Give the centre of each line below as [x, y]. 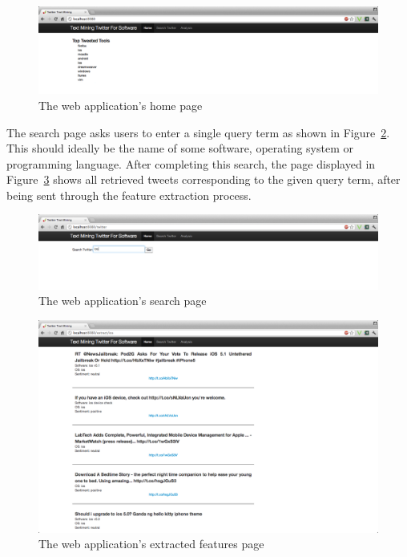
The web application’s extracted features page [151, 544]
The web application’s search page [123, 301]
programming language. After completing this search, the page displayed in [191, 163]
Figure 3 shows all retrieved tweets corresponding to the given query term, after [203, 179]
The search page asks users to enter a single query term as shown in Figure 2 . [198, 132]
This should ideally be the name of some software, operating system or [180, 148]
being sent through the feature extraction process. [129, 195]
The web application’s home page [121, 105]
